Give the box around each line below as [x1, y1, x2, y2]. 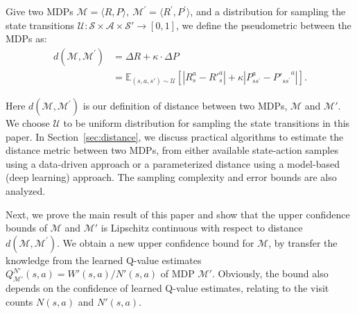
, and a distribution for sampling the [190, 4, 346, 18]
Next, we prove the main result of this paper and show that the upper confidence [6, 207, 350, 221]
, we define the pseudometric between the [175, 17, 351, 32]
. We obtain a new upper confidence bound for [57, 235, 254, 250]
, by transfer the [268, 235, 338, 250]
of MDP [160, 266, 195, 281]
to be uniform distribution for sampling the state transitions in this [63, 116, 350, 130]
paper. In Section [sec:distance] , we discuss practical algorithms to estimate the [6, 129, 344, 143]
